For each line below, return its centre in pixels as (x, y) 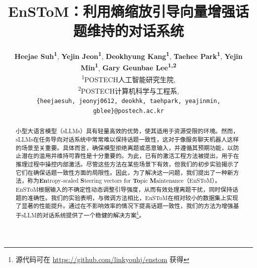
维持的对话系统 (135, 30)
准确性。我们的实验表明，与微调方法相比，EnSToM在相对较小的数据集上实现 (133, 197)
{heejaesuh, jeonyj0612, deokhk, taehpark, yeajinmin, (128, 101)
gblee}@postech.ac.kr (128, 111)
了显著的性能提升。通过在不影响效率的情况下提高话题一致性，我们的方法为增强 (124, 206)
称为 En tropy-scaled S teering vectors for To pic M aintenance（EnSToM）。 (124, 181)
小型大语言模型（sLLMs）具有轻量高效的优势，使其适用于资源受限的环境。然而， (127, 131)
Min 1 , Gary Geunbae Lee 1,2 (128, 67)
